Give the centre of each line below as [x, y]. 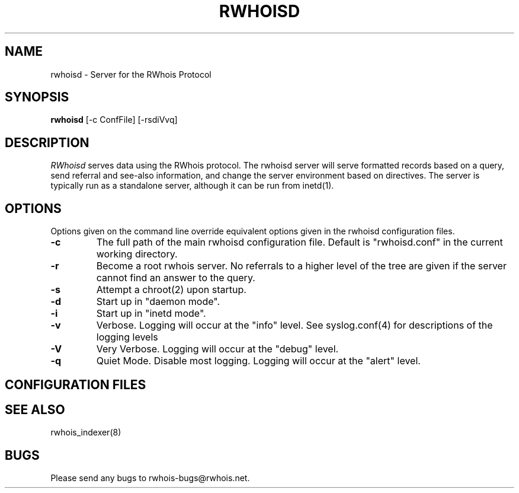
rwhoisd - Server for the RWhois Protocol [131, 74]
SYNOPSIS [37, 97]
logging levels [127, 337]
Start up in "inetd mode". [151, 314]
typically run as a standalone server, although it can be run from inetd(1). [192, 186]
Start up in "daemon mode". [158, 302]
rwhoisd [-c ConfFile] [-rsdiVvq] [114, 120]
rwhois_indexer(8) [86, 432]
